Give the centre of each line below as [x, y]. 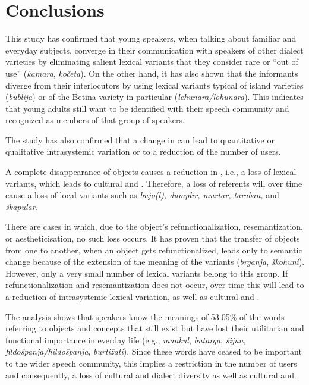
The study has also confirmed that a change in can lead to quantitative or [140, 140]
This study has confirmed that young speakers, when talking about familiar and [151, 38]
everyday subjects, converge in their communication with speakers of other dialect [154, 50]
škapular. [22, 206]
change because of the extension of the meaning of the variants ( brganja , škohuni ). [155, 262]
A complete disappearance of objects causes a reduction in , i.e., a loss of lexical [151, 172]
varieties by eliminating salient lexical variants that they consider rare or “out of [152, 62]
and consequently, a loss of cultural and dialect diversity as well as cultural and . [152, 375]
